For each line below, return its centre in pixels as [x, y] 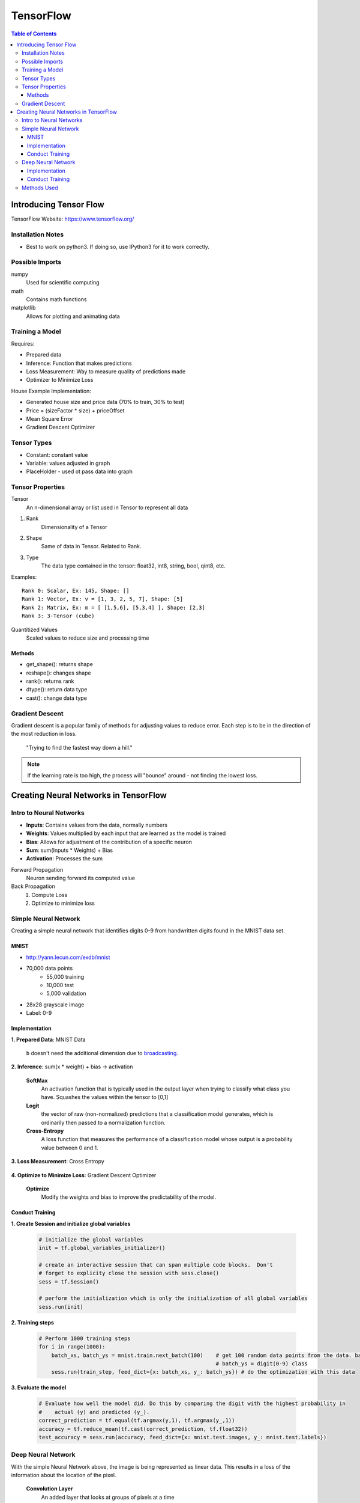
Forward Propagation [37, 869]
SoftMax [37, 1080]
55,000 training [65, 976]
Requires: [23, 343]
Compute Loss [49, 895]
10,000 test [60, 985]
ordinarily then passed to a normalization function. [103, 1122]
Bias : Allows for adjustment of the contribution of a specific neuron [109, 842]
